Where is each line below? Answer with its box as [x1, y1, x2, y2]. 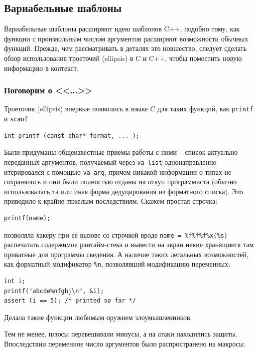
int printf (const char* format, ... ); [4, 132, 140, 139]
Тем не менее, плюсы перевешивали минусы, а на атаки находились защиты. [4, 329, 238, 339]
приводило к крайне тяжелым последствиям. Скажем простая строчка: [4, 196, 218, 206]
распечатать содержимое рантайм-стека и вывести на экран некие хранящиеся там [4, 239, 254, 250]
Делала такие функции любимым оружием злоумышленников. [4, 312, 192, 322]
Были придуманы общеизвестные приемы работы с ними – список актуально [4, 147, 238, 157]
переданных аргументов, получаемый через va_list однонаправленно [4, 156, 217, 167]
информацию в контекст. [4, 62, 79, 73]
